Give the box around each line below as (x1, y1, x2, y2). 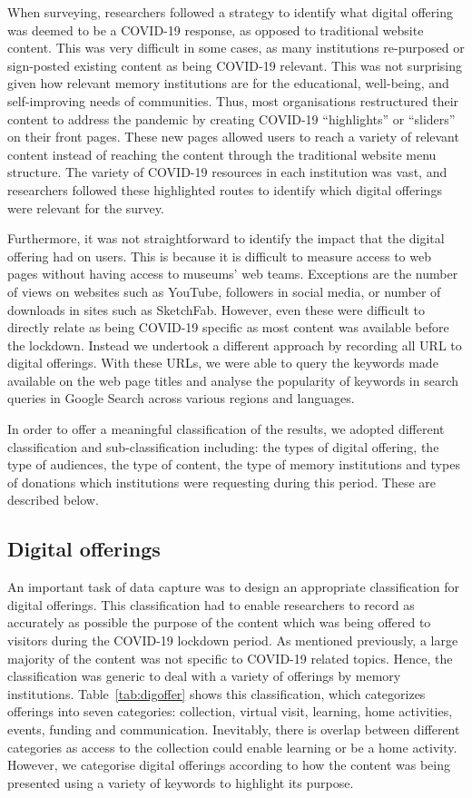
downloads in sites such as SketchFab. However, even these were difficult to (7, 300, 425, 319)
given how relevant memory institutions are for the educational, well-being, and (7, 74, 449, 93)
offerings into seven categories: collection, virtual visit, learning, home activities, (7, 702, 453, 721)
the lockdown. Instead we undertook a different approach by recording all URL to (7, 335, 462, 354)
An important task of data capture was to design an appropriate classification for (7, 577, 459, 596)
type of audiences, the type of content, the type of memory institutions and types (7, 455, 460, 474)
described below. (7, 490, 99, 509)
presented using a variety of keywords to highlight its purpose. (7, 773, 354, 792)
